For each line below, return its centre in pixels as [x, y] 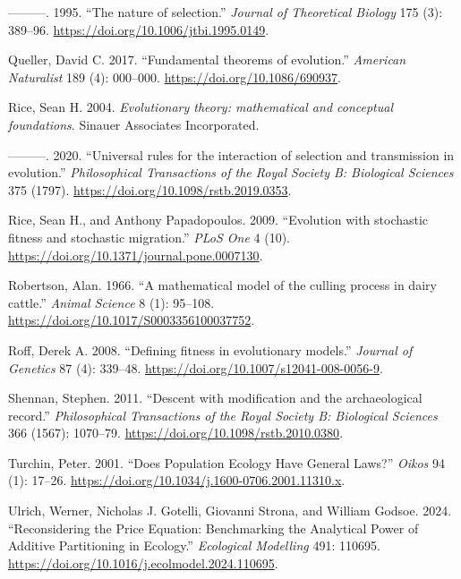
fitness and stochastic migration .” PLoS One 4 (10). [149, 237]
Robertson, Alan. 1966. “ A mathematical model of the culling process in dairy [222, 285]
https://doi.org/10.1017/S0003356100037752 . [132, 320]
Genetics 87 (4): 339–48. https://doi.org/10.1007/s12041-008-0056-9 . [196, 367]
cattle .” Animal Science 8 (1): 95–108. [111, 302]
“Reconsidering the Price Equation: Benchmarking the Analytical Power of [213, 528]
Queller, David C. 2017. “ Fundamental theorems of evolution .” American [207, 60]
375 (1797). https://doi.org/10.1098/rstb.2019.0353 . [150, 189]
